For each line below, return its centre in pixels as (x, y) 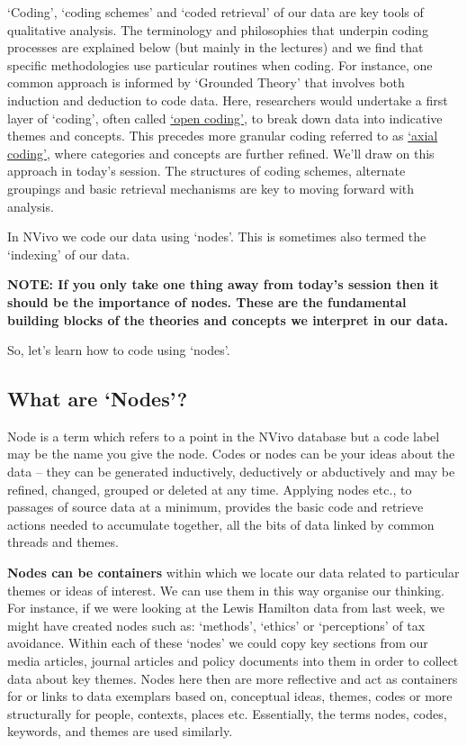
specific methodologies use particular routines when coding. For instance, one (220, 64)
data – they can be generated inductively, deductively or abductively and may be (231, 472)
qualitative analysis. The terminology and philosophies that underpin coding (218, 29)
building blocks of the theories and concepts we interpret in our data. (228, 319)
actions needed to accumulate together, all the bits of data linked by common (221, 524)
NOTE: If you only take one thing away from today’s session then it (223, 284)
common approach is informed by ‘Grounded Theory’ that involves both (206, 82)
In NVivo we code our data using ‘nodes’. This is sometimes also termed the (217, 237)
